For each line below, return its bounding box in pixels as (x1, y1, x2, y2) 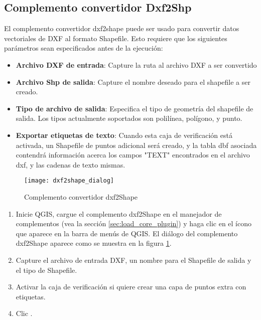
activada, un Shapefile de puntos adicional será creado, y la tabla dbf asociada (16, 139, 257, 150)
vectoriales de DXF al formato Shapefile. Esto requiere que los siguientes (4, 33, 227, 43)
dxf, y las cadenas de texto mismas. (16, 159, 125, 170)
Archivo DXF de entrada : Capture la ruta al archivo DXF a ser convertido (16, 59, 257, 70)
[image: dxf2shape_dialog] (24, 177, 114, 185)
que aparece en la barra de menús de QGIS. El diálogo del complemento (16, 228, 238, 238)
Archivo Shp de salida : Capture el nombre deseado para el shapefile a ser (16, 76, 250, 87)
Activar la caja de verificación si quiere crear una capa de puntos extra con (16, 281, 246, 292)
